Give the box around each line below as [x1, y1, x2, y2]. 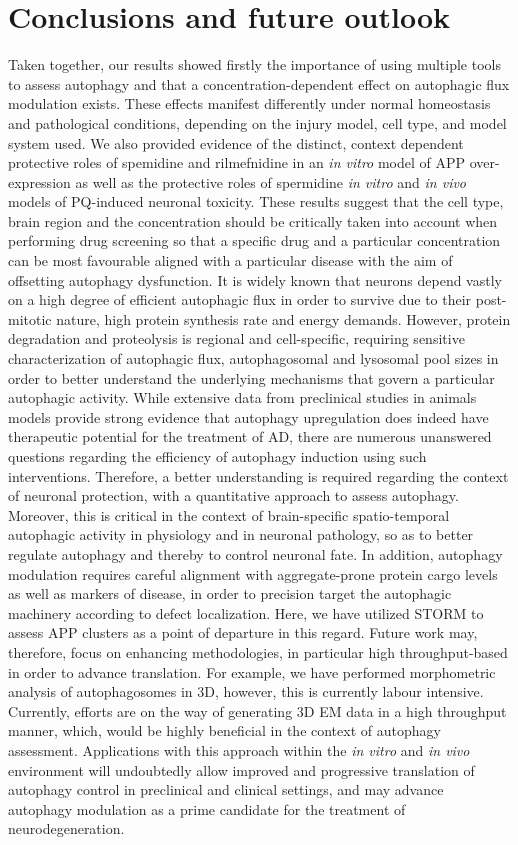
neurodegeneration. [8, 818, 125, 839]
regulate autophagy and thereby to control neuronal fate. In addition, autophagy [8, 543, 503, 564]
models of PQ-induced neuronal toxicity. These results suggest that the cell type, [8, 191, 504, 212]
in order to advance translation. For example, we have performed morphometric [8, 661, 496, 682]
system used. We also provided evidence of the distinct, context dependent [8, 132, 464, 153]
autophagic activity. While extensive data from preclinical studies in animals [8, 387, 477, 408]
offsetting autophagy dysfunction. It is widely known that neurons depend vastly [8, 269, 502, 290]
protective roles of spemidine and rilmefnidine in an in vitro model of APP [8, 152, 466, 173]
